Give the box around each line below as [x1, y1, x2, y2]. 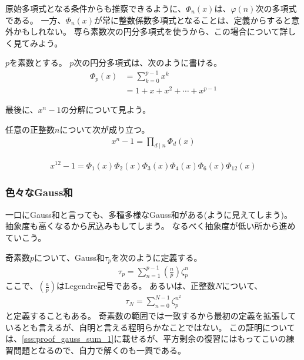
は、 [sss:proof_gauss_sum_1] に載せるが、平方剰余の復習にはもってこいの [5, 332, 286, 345]
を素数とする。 [9, 56, 67, 69]
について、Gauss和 [34, 251, 105, 263]
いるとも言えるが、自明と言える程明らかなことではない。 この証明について [5, 321, 295, 333]
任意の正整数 [5, 123, 55, 135]
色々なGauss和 [5, 185, 73, 200]
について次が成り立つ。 [59, 123, 150, 135]
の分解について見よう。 [61, 103, 151, 116]
